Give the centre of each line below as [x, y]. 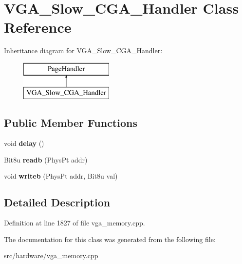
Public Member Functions [71, 123]
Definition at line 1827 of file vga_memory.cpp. [74, 223]
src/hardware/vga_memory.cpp [51, 255]
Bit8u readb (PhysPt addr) [46, 159]
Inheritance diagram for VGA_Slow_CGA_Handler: [83, 51]
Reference [38, 27]
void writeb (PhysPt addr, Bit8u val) [61, 176]
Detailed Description [57, 202]
